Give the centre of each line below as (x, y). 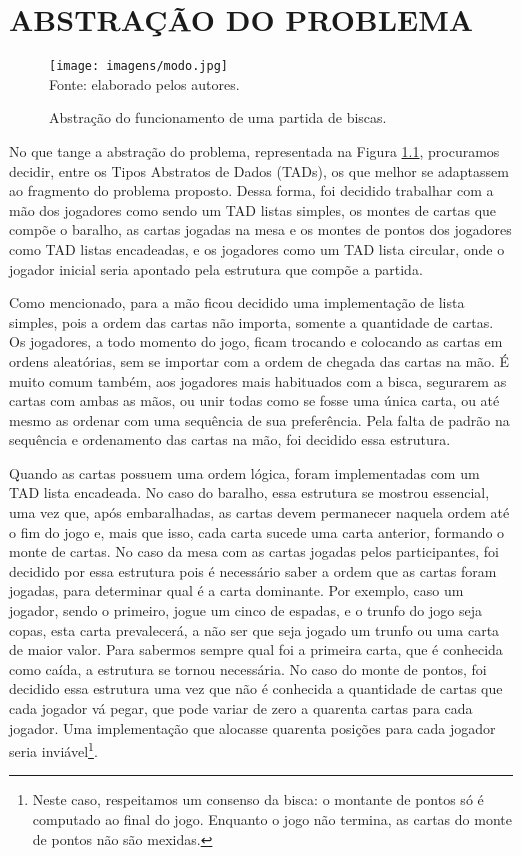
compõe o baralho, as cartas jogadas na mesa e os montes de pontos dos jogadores (260, 229)
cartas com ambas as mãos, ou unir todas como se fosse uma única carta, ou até (254, 400)
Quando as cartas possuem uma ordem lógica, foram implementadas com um (244, 472)
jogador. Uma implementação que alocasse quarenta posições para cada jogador (252, 727)
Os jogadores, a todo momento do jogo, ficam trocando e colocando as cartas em (256, 341)
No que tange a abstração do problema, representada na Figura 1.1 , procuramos (254, 150)
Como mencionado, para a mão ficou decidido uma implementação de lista (237, 302)
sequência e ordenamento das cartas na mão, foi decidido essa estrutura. (230, 439)
